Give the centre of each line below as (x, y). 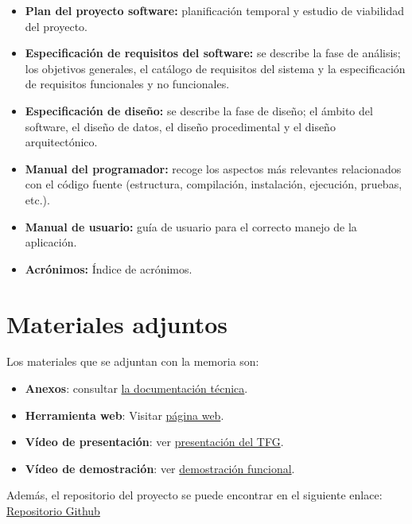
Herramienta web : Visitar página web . (124, 415)
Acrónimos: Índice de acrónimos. (109, 268)
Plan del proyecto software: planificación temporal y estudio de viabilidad (215, 10)
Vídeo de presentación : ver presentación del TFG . (154, 442)
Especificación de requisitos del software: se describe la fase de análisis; (213, 53)
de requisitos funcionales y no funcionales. (127, 84)
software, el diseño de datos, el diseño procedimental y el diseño (180, 126)
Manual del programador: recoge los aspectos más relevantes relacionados (213, 168)
